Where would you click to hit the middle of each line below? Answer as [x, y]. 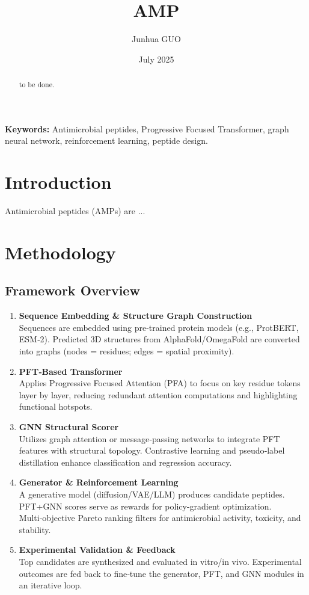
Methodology [60, 252]
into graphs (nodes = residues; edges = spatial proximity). [127, 351]
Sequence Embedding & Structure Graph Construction [136, 316]
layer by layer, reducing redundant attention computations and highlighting [158, 394]
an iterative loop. [50, 585]
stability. [35, 529]
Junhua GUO [156, 39]
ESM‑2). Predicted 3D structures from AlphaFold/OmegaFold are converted [159, 339]
